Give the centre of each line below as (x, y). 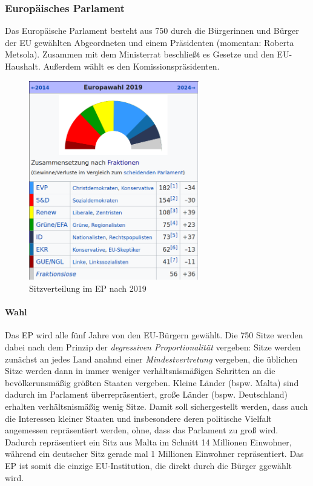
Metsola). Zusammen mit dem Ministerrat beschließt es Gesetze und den (140, 54)
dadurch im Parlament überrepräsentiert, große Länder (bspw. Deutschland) (147, 394)
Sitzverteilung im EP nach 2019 (88, 288)
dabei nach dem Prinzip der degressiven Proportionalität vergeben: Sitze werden (153, 347)
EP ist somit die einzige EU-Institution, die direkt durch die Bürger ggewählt (149, 465)
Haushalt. (23, 66)
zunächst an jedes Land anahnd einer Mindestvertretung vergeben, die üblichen (151, 359)
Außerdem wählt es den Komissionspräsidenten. (131, 66)
